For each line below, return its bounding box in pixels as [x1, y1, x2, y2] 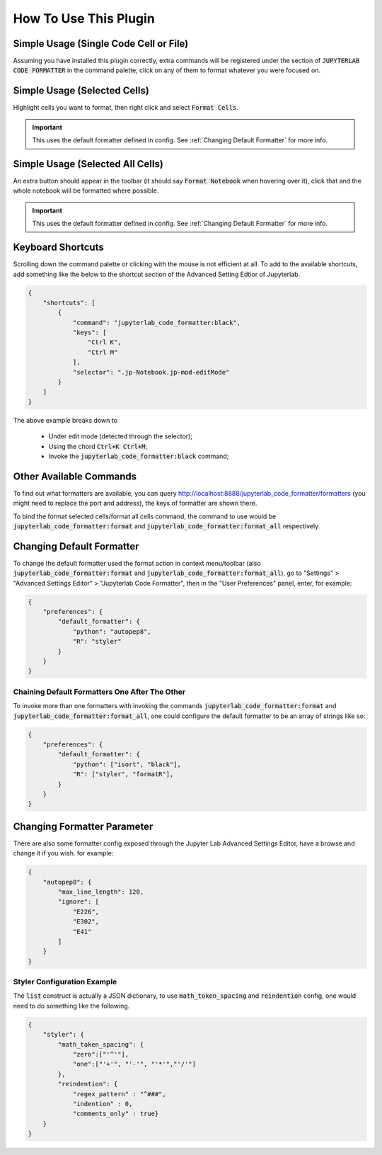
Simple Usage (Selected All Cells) [13, 158, 164, 170]
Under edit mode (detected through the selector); [48, 432, 192, 440]
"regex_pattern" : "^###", [72, 1090, 166, 1098]
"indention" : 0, [72, 1100, 133, 1108]
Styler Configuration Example [13, 977, 117, 987]
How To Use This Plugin [13, 11, 155, 26]
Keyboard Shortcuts [13, 241, 104, 254]
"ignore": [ [57, 898, 99, 906]
